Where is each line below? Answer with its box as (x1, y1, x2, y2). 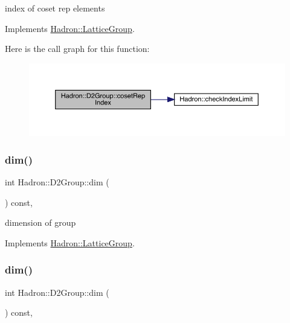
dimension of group (5, 216, 76, 229)
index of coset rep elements (5, 2, 105, 14)
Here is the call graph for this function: (5, 42, 150, 55)
